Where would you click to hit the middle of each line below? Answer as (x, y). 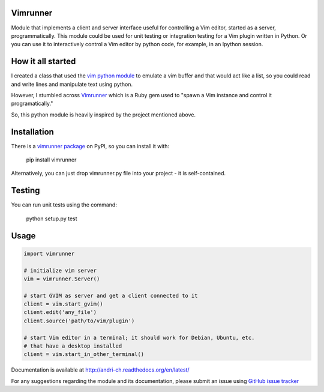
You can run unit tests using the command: (64, 205)
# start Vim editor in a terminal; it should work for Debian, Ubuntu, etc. (139, 337)
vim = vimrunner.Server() (62, 279)
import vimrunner (49, 253)
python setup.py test (52, 219)
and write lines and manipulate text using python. (72, 84)
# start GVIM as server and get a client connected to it (111, 295)
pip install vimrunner (51, 160)
